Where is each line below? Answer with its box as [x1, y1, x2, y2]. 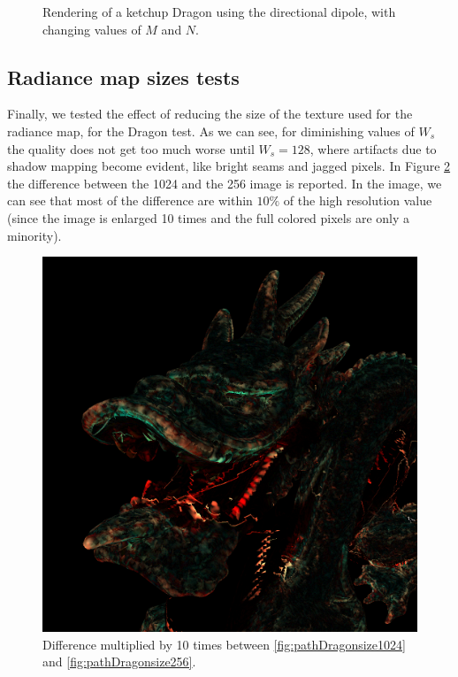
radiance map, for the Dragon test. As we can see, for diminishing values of [7, 121, 415, 140]
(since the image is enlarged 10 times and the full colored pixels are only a [7, 208, 409, 227]
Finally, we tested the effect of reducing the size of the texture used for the [7, 104, 413, 123]
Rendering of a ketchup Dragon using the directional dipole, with [42, 3, 396, 20]
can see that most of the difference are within [7, 191, 253, 210]
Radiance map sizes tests [7, 63, 240, 90]
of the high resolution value [283, 191, 432, 210]
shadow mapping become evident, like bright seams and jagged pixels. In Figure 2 [7, 157, 451, 175]
